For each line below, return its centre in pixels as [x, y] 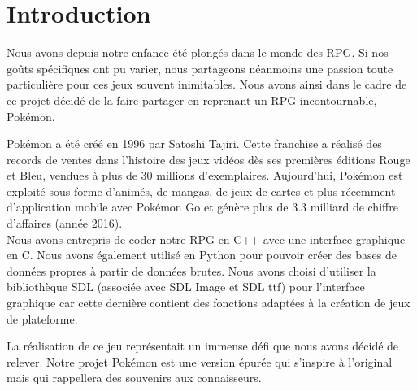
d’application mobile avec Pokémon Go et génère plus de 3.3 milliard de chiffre [202, 207]
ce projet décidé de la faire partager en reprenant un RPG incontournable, [192, 100]
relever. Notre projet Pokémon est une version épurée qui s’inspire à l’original [200, 361]
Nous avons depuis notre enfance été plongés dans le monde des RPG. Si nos [198, 52]
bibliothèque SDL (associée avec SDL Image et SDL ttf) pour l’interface [186, 287]
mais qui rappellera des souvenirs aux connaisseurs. [134, 378]
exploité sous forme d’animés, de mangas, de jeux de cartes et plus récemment [201, 191]
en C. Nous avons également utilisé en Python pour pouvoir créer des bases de [202, 255]
